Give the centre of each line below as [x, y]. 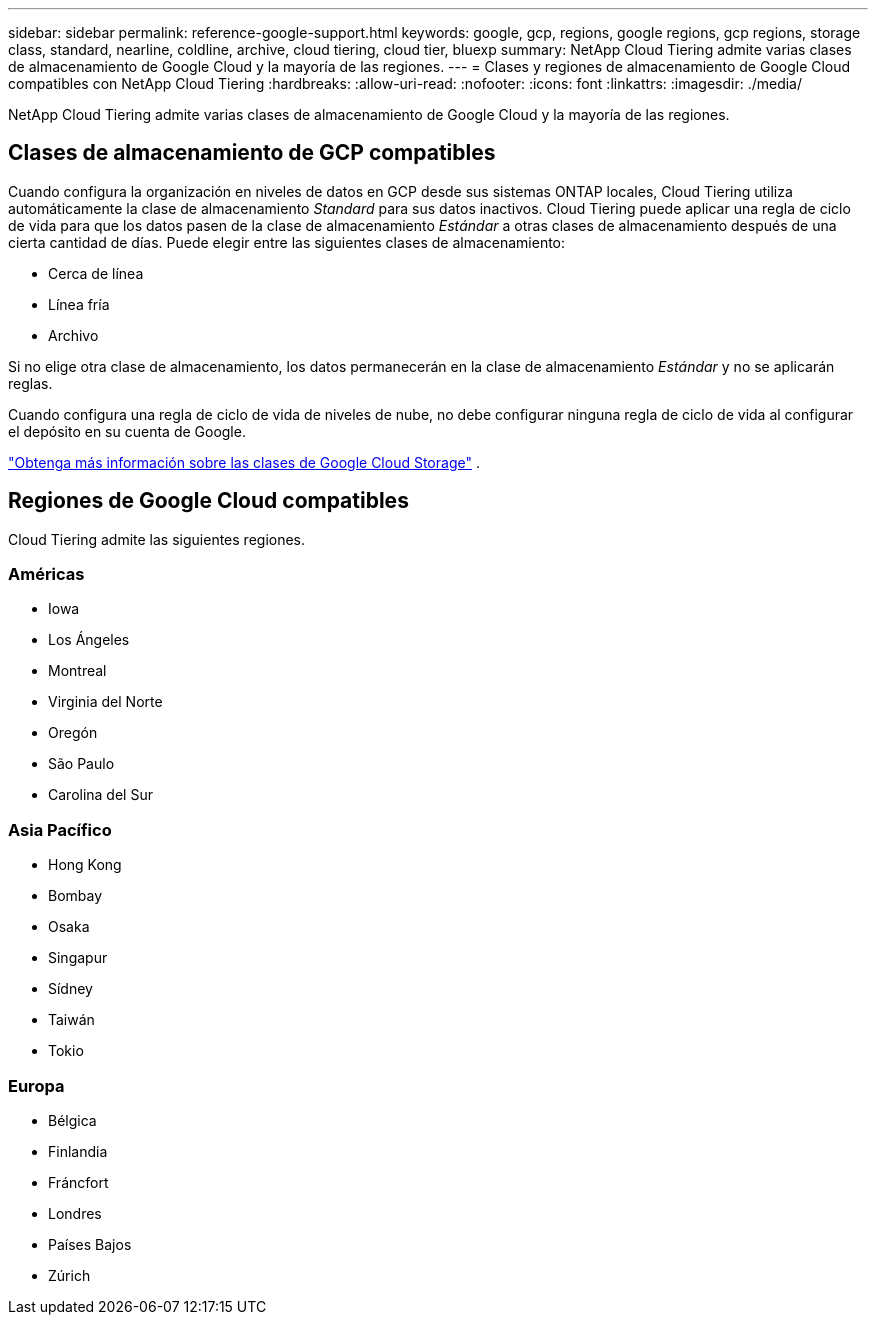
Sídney [70, 989]
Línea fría [79, 304]
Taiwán [71, 1020]
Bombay [75, 896]
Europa [36, 1085]
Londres [75, 1213]
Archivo [73, 335]
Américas [46, 574]
